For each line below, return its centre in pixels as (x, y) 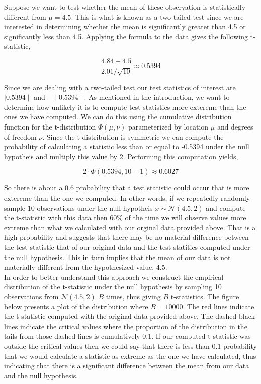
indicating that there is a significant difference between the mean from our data (127, 366)
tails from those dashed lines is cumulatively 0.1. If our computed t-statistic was (127, 336)
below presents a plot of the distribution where (76, 306)
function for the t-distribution (50, 127)
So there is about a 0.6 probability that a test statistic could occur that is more (127, 188)
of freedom (20, 136)
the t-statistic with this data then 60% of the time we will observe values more (125, 217)
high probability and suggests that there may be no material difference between (126, 237)
